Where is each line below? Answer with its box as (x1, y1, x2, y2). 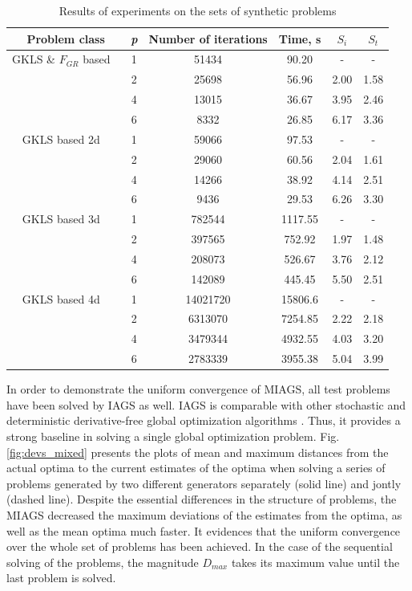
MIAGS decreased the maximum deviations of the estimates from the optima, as (6, 506, 402, 523)
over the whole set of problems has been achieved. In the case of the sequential (6, 538, 393, 555)
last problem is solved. (6, 569, 116, 586)
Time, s (278, 30, 321, 47)
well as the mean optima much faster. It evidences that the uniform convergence (6, 522, 401, 539)
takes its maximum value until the (231, 553, 400, 570)
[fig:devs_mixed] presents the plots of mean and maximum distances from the (6, 443, 389, 460)
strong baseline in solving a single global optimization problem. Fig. (6, 427, 340, 444)
